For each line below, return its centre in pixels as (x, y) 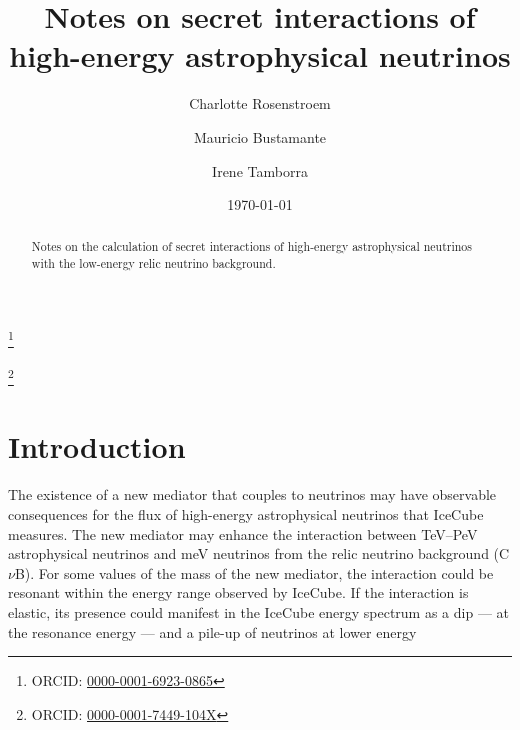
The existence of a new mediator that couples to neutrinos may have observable (252, 494)
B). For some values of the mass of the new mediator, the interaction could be (254, 572)
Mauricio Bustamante (260, 136)
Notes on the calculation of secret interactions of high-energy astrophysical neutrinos (251, 246)
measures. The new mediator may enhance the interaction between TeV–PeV (243, 533)
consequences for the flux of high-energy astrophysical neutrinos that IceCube (246, 514)
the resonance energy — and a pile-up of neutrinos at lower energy (212, 631)
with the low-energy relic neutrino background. (153, 263)
